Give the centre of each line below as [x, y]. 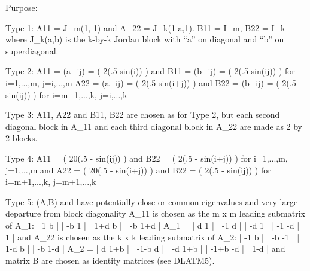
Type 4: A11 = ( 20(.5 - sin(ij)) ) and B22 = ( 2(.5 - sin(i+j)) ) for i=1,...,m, [147, 158]
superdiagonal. [32, 51]
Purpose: [22, 7]
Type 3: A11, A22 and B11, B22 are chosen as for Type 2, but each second [143, 115]
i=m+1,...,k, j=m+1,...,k [51, 182]
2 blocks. [22, 138]
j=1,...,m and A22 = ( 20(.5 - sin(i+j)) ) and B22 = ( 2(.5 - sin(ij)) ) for [138, 170]
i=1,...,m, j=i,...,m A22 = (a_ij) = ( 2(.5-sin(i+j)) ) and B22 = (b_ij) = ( [142, 82]
